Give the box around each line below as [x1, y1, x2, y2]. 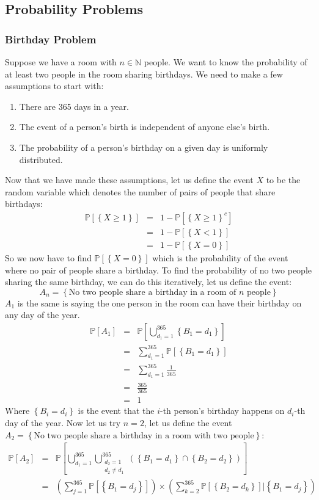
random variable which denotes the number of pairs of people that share [5, 185, 276, 198]
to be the [266, 173, 301, 186]
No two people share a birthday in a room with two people [34, 431, 254, 440]
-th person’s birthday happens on [160, 404, 285, 417]
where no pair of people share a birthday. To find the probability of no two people [5, 263, 312, 276]
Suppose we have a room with [5, 56, 117, 68]
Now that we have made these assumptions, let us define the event [5, 173, 254, 186]
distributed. [19, 153, 63, 165]
